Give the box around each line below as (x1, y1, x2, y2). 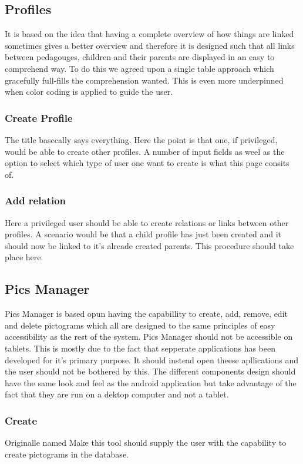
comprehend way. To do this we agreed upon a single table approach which (5, 62, 274, 74)
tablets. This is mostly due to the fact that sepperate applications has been (5, 342, 276, 354)
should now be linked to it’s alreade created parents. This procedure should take (5, 239, 294, 251)
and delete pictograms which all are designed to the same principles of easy (5, 319, 275, 331)
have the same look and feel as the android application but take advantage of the (5, 376, 297, 389)
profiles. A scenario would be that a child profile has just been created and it (5, 228, 282, 240)
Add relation (5, 193, 66, 208)
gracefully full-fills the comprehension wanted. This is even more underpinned (5, 74, 284, 86)
